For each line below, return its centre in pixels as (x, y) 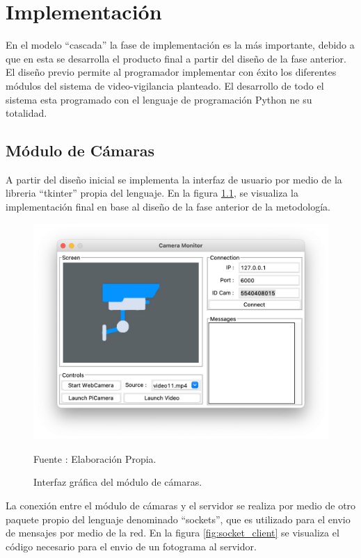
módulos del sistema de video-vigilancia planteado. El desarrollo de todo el (165, 85)
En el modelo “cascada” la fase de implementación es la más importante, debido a (180, 45)
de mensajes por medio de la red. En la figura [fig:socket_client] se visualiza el (173, 533)
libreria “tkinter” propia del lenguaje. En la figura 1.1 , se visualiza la (152, 193)
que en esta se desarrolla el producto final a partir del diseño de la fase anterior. (176, 58)
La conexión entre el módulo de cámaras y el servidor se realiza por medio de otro (181, 505)
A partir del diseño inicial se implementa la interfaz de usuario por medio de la (174, 179)
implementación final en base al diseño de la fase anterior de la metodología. (168, 207)
